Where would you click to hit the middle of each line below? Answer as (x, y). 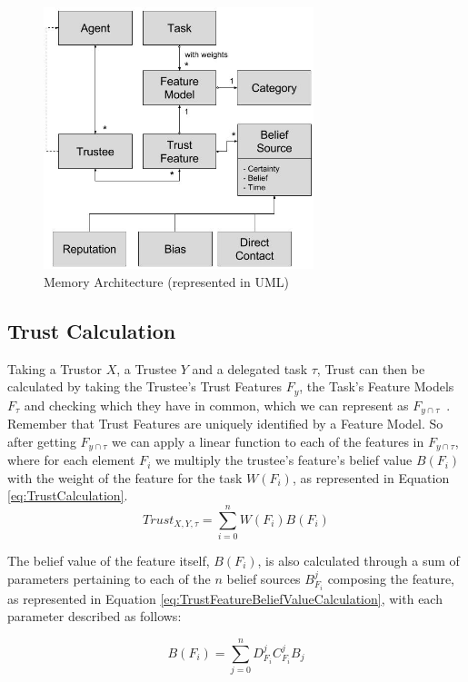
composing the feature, (391, 578)
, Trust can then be (371, 368)
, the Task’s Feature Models (377, 386)
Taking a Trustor (55, 368)
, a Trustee (147, 368)
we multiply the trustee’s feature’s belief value (284, 460)
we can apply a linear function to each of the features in (268, 441)
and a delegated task (250, 368)
